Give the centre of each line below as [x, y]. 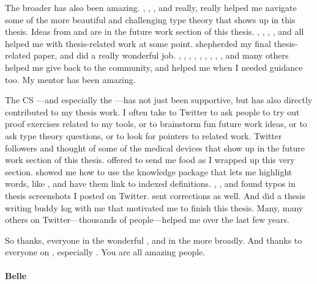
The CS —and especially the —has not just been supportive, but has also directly [159, 100]
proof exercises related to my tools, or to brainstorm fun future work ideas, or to [156, 124]
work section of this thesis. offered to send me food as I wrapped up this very [150, 160]
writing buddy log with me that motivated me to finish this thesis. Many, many [154, 207]
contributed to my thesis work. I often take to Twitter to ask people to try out [152, 111]
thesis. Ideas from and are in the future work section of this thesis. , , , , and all [155, 31]
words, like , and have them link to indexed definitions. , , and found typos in [150, 184]
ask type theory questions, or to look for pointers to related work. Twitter [144, 135]
